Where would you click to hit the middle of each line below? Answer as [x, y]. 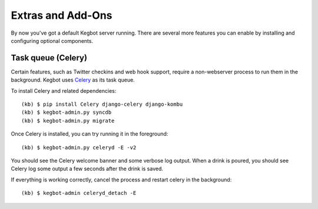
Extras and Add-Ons [62, 15]
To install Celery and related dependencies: [64, 90]
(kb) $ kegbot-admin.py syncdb [67, 112]
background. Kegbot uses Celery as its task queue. [73, 80]
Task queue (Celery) [49, 58]
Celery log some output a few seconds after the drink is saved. [87, 169]
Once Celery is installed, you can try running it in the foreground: [90, 134]
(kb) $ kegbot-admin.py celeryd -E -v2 [79, 147]
